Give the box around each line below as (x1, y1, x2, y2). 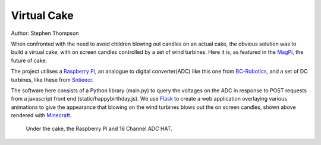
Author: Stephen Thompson (11, 30, 79, 37)
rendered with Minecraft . (11, 112, 72, 119)
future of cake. (11, 57, 48, 64)
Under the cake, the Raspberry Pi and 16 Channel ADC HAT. (26, 125, 172, 133)
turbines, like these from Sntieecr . (11, 76, 94, 83)
